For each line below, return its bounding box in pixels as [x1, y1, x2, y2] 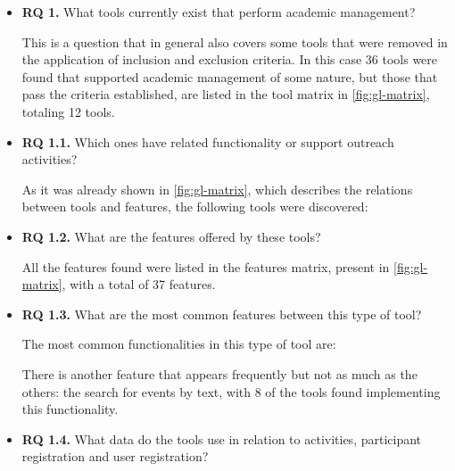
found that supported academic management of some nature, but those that [21, 67, 438, 86]
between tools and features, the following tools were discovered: [21, 197, 368, 216]
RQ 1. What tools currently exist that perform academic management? [21, 3, 416, 21]
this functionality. [21, 400, 119, 418]
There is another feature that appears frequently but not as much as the [21, 364, 418, 383]
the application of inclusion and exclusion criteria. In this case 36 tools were [21, 50, 438, 69]
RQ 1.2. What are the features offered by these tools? [21, 227, 321, 245]
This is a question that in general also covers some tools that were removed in [21, 32, 448, 51]
